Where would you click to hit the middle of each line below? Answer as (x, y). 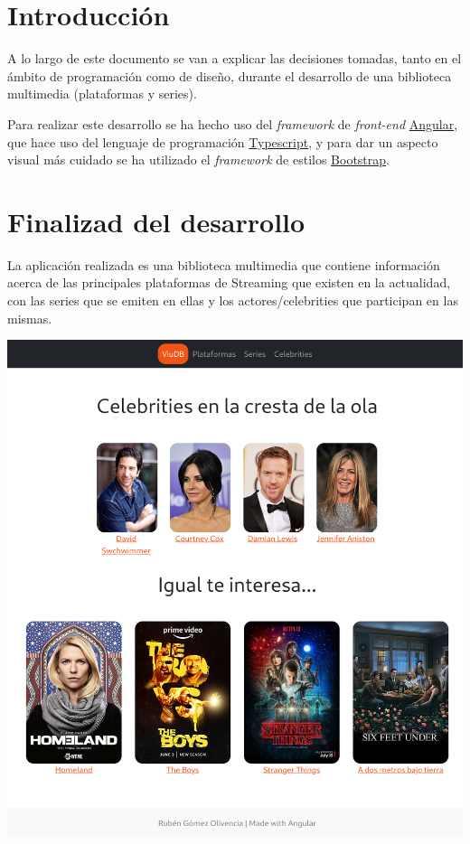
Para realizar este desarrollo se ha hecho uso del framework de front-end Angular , (233, 123)
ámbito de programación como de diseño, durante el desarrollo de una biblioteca (230, 75)
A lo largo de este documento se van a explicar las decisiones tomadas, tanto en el (235, 58)
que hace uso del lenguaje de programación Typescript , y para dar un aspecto (223, 141)
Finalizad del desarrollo (156, 221)
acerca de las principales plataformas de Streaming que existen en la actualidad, (229, 282)
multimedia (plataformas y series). (102, 94)
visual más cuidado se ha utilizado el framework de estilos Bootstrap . (198, 159)
